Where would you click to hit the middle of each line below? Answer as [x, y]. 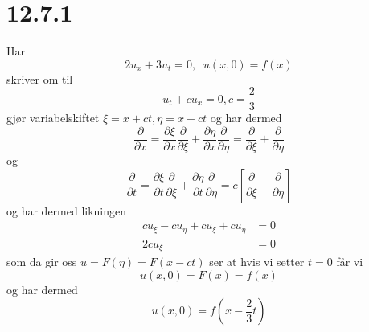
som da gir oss [42, 262]
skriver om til [40, 78]
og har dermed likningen [67, 210]
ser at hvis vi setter [257, 262]
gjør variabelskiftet [53, 118]
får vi [350, 262]
